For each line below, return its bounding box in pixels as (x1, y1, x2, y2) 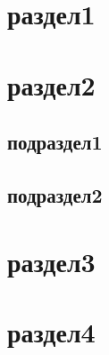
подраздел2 (7, 180, 103, 208)
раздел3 (7, 242, 96, 279)
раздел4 (7, 313, 96, 350)
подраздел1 (7, 128, 103, 156)
